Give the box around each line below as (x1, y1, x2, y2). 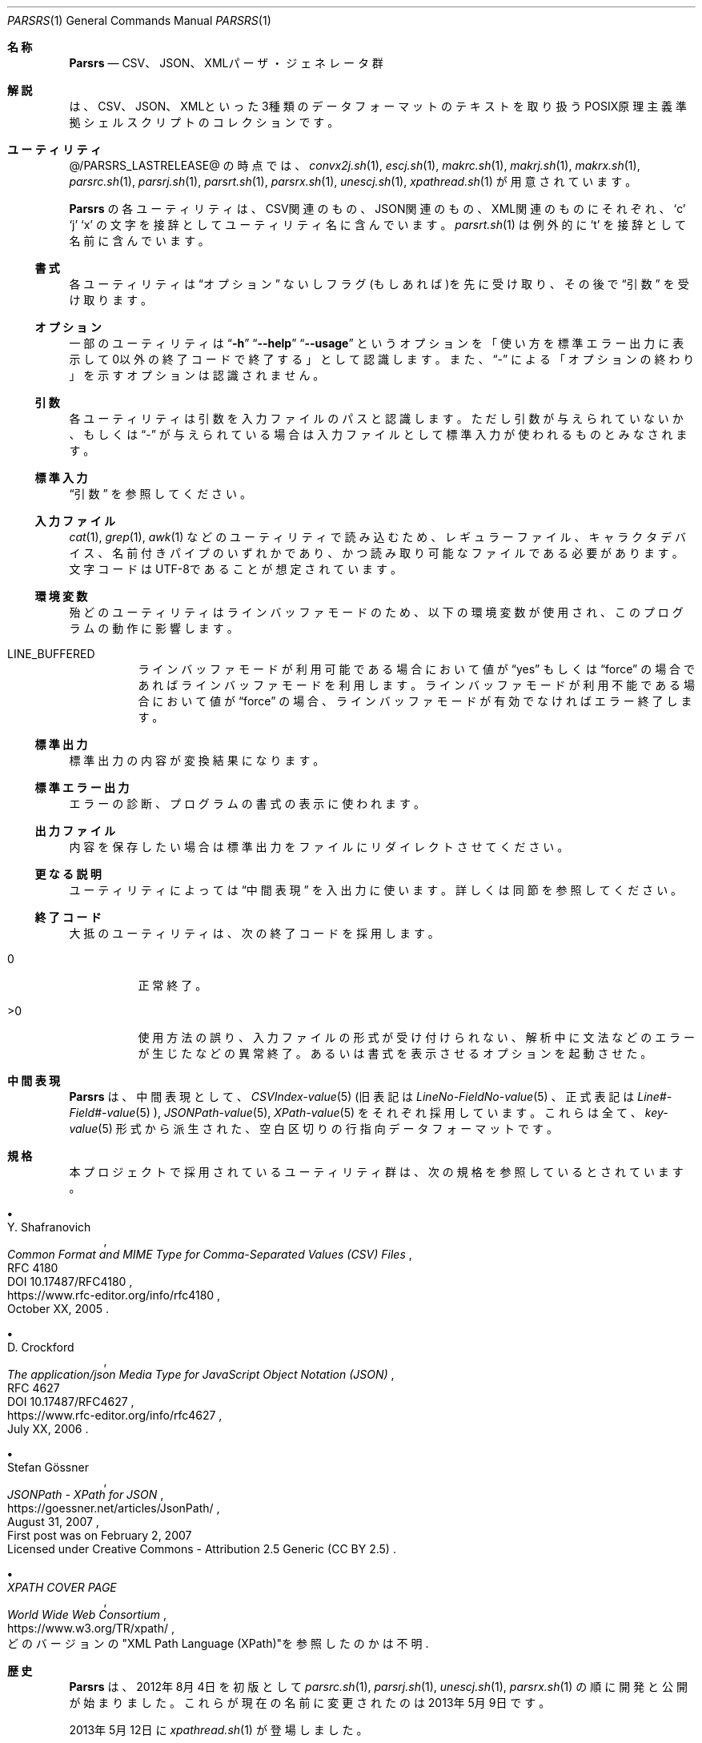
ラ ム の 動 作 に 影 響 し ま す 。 (69, 621, 239, 635)
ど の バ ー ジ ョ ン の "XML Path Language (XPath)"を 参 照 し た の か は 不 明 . (7, 1637, 429, 1650)
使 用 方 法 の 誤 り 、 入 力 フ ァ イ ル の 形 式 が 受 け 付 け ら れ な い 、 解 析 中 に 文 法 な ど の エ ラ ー (138, 1030, 696, 1044)
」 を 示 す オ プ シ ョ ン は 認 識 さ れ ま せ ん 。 (69, 368, 325, 382)
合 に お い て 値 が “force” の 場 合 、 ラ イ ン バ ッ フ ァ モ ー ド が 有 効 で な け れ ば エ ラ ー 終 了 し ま (138, 694, 692, 708)
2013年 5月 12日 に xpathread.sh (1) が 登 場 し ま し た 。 (69, 1723, 368, 1737)
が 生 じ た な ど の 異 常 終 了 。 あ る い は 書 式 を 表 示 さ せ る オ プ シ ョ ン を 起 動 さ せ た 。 (138, 1046, 652, 1060)
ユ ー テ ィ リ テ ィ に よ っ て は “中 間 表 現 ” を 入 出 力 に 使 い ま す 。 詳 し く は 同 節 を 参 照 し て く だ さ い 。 (69, 883, 683, 897)
